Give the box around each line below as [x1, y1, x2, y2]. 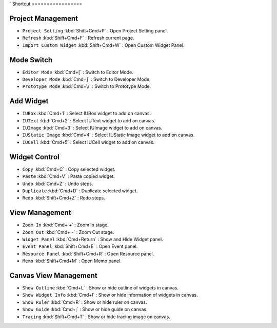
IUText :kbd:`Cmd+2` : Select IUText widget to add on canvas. [22, 117, 156, 123]
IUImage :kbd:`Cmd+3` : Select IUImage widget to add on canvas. [22, 125, 163, 131]
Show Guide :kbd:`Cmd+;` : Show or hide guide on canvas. [22, 306, 148, 313]
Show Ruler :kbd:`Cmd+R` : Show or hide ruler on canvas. [22, 299, 147, 305]
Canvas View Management [9, 271, 97, 280]
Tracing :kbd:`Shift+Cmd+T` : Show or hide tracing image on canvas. [22, 314, 170, 320]
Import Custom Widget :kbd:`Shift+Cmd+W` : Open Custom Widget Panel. [22, 42, 185, 48]
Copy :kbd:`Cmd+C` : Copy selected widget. [22, 166, 115, 172]
